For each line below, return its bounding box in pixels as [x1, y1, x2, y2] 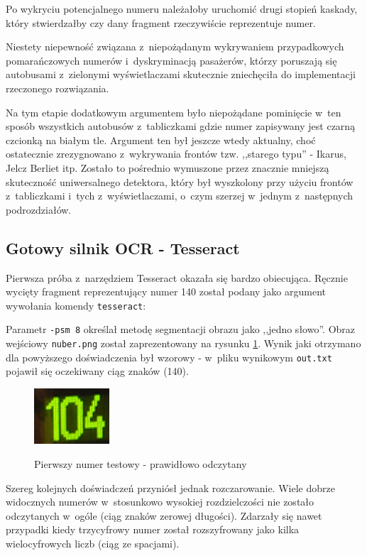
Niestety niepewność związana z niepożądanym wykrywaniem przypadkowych [6, 39, 344, 54]
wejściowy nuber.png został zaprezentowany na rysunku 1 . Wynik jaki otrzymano [6, 336, 361, 351]
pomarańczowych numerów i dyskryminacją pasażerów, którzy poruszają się [6, 53, 337, 67]
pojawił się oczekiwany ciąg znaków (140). [6, 364, 189, 378]
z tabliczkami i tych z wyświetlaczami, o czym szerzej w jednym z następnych [6, 188, 354, 203]
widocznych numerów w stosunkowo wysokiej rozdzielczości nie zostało [6, 494, 314, 509]
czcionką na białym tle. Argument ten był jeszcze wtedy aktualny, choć [6, 132, 316, 147]
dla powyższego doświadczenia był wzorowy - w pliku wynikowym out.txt [6, 349, 332, 364]
